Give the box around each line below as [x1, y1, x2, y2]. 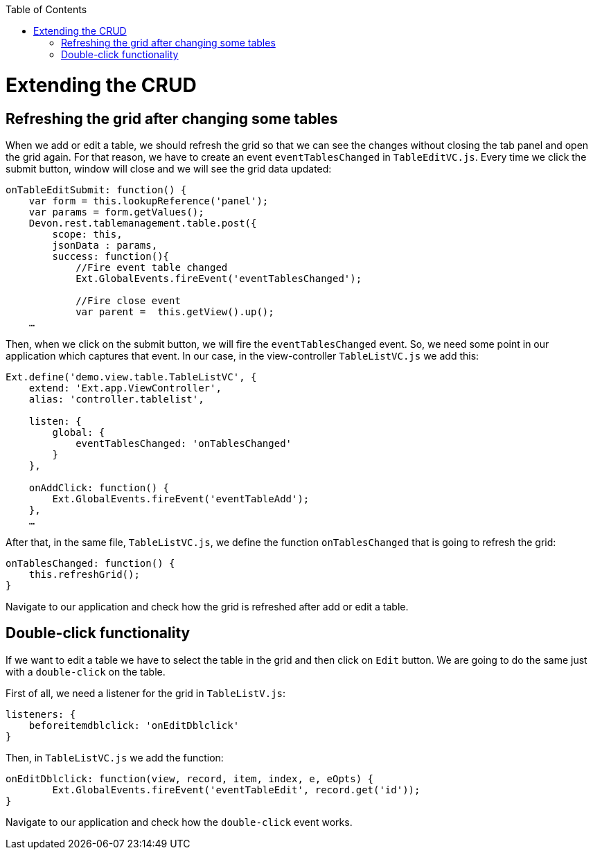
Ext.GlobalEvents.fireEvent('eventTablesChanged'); [76, 272, 362, 284]
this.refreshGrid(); [28, 568, 140, 580]
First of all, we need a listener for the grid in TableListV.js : [6, 687, 286, 699]
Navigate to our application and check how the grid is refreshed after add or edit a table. [6, 600, 409, 612]
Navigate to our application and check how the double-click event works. [6, 816, 353, 828]
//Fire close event [76, 294, 181, 306]
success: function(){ [52, 250, 170, 262]
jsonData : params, [52, 239, 158, 251]
